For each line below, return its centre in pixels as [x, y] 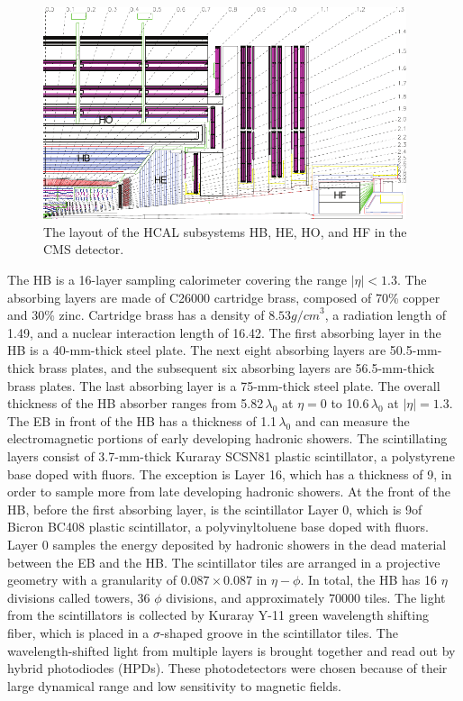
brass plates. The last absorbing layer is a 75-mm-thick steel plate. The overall [224, 385]
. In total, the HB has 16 [369, 580]
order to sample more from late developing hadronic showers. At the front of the [229, 492]
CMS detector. [84, 249]
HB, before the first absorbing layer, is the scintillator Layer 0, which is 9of [215, 509]
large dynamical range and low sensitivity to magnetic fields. [174, 685]
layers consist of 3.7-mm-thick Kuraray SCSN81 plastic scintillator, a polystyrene [231, 456]
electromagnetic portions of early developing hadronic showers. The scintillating [227, 438]
